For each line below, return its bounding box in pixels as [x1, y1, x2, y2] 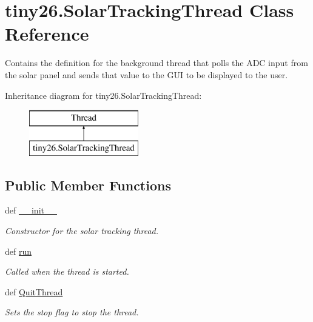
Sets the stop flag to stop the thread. [5, 306, 139, 318]
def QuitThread [5, 285, 63, 298]
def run [5, 244, 32, 257]
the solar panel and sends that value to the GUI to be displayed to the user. [5, 68, 288, 81]
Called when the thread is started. [5, 265, 129, 278]
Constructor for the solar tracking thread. [5, 224, 158, 237]
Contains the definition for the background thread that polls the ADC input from [5, 56, 308, 69]
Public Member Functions [5, 175, 171, 194]
